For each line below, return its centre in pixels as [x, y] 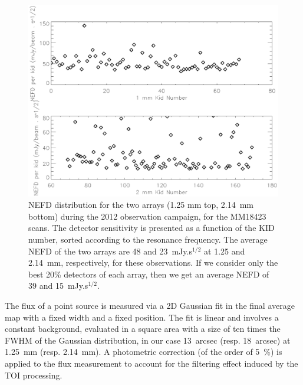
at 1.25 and [225, 251]
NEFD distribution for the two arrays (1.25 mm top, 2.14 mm [141, 205]
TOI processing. [34, 375]
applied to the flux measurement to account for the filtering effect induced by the [151, 363]
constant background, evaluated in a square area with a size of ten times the [143, 329]
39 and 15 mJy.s [58, 286]
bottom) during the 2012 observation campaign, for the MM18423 [147, 216]
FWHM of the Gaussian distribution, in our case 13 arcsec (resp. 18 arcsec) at [148, 340]
